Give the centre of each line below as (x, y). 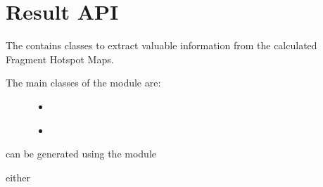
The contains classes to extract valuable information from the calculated (161, 45)
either (18, 177)
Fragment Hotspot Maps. (60, 59)
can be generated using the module (81, 154)
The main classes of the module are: (83, 83)
